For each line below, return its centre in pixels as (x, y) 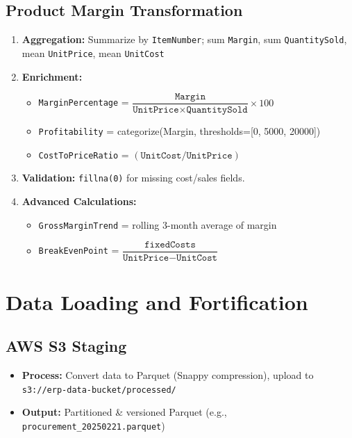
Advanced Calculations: (79, 201)
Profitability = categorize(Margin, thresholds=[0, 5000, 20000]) (179, 131)
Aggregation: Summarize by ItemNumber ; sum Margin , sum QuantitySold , (184, 39)
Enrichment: (52, 76)
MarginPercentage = (84, 102)
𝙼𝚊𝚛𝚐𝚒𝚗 (190, 97)
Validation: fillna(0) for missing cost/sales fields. (133, 178)
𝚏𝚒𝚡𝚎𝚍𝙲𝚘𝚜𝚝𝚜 (170, 245)
